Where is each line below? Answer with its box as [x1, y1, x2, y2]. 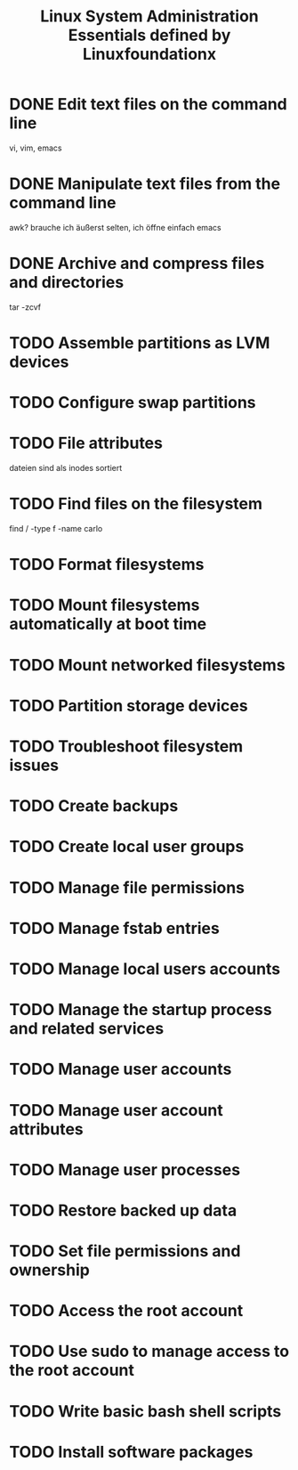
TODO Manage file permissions [9, 877, 246, 897]
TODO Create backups [9, 796, 179, 816]
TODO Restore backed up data [9, 1200, 238, 1221]
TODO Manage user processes [9, 1159, 241, 1180]
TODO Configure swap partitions [9, 393, 256, 413]
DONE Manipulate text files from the [9, 174, 281, 194]
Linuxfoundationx [82, 45, 217, 64]
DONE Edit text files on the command [9, 94, 287, 115]
